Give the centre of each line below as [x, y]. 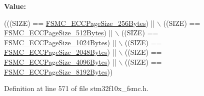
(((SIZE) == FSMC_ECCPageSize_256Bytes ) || [79, 23]
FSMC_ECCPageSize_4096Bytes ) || [60, 61]
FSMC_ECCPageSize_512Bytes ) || [58, 33]
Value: [15, 6]
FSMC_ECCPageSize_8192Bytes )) [58, 71]
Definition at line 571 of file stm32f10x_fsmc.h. [76, 88]
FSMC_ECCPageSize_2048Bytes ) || [60, 52]
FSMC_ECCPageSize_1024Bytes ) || [60, 42]
